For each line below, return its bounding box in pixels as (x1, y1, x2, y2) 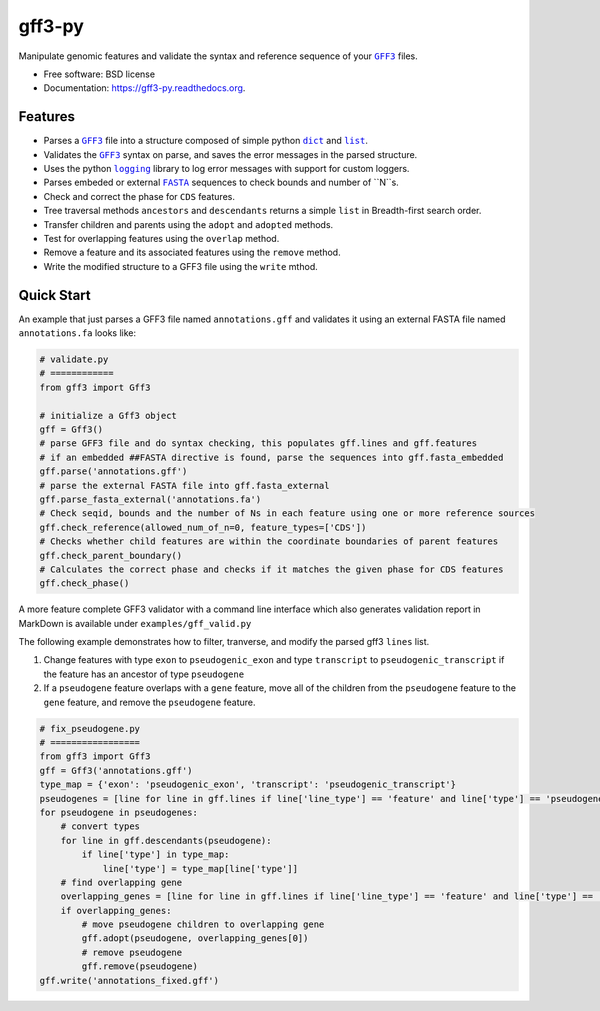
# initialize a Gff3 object (39, 410, 177, 421)
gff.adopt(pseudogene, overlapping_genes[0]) (81, 933, 309, 944)
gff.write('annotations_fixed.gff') (39, 975, 220, 986)
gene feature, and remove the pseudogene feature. (43, 696, 256, 708)
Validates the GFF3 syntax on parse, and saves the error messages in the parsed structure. (43, 148, 418, 160)
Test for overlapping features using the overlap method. (43, 232, 280, 244)
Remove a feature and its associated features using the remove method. (43, 246, 341, 259)
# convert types (60, 821, 140, 832)
